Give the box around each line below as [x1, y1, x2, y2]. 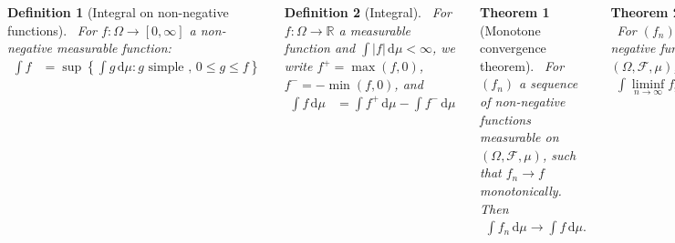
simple [148, 60, 184, 74]
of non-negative [480, 91, 566, 110]
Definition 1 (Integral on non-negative [7, 3, 229, 21]
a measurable [338, 20, 411, 39]
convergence [480, 38, 546, 57]
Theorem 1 [480, 3, 550, 21]
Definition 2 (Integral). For [284, 3, 452, 21]
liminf [631, 78, 665, 92]
